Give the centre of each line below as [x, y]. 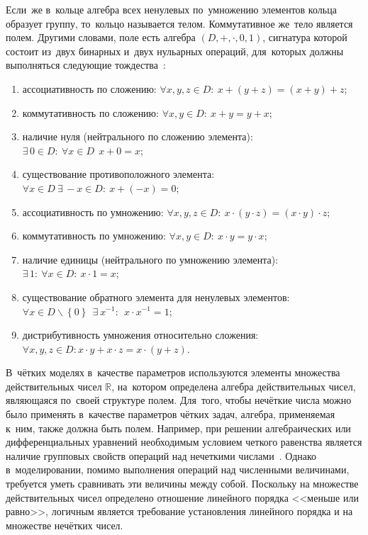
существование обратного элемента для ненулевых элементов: [156, 297]
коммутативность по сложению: [90, 112]
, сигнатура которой [305, 37]
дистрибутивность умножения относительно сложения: [140, 335]
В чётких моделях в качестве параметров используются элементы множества [173, 372]
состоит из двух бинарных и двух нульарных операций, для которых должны [175, 51]
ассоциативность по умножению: [93, 212]
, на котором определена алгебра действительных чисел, [234, 386]
